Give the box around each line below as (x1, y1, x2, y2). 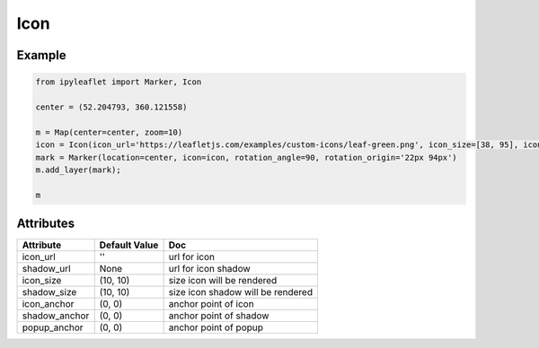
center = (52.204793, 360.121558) (35, 101, 188, 112)
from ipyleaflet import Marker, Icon (35, 77, 202, 87)
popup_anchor (22, 321, 84, 334)
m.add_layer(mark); (35, 164, 121, 175)
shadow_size (22, 286, 77, 299)
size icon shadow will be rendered (168, 286, 314, 299)
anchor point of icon (168, 298, 255, 310)
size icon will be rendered (168, 274, 278, 287)
